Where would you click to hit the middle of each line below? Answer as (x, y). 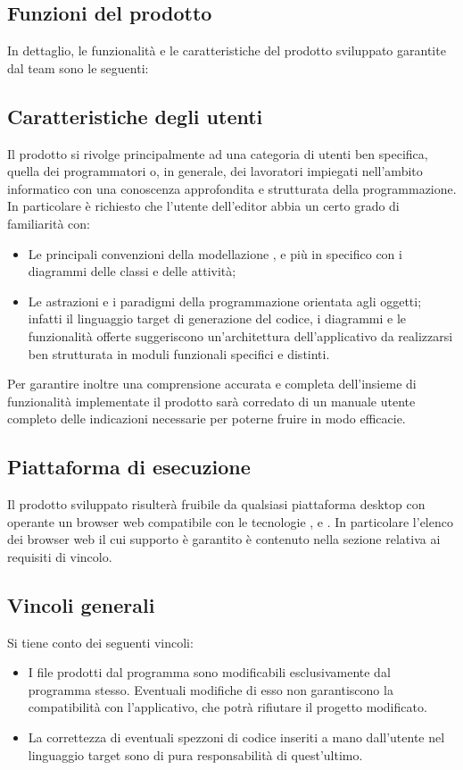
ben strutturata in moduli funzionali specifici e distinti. (179, 353)
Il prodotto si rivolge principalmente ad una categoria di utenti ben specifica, (218, 153)
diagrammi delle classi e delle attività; (132, 271)
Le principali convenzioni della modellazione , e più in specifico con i (215, 253)
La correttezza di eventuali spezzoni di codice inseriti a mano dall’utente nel (236, 737)
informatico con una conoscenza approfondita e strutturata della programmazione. (232, 188)
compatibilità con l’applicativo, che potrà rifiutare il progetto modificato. (227, 707)
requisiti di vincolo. (60, 556)
